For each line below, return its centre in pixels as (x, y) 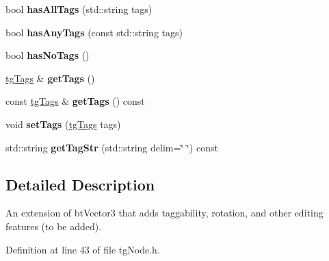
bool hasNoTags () (48, 55)
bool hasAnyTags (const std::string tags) (94, 32)
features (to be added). (54, 226)
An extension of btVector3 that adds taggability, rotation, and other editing (164, 213)
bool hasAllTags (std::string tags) (79, 9)
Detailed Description (80, 184)
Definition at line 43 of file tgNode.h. (83, 249)
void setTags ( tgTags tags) (63, 124)
